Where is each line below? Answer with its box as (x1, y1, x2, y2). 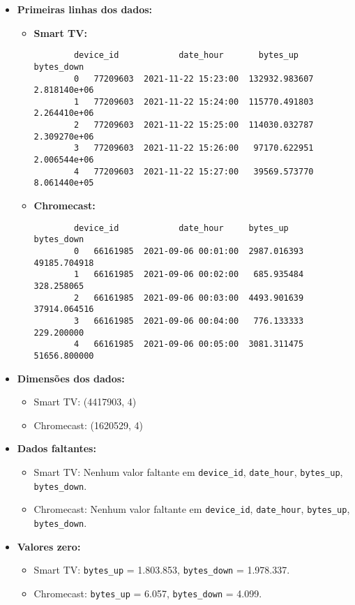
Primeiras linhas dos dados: (17, 2, 153, 16)
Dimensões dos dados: (17, 371, 125, 385)
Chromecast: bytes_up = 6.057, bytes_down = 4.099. (33, 585, 262, 600)
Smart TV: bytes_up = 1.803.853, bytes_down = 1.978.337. (33, 562, 290, 577)
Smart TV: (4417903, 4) (33, 394, 137, 409)
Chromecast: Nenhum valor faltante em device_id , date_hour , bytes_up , (33, 502, 350, 516)
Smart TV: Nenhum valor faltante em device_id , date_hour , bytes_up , (33, 464, 343, 479)
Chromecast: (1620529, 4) (33, 417, 144, 432)
